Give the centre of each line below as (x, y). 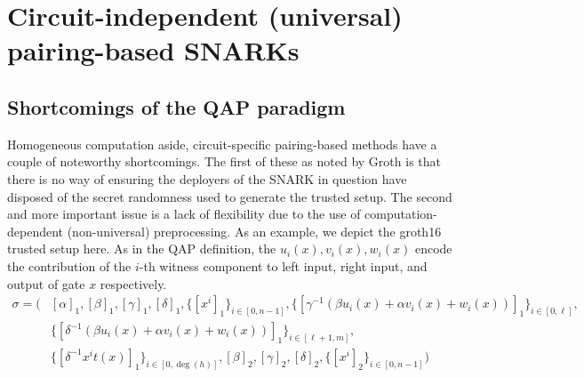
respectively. (133, 283)
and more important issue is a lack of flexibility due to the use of (184, 214)
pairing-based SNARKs (153, 50)
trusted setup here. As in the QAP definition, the (142, 249)
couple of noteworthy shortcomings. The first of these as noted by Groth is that (224, 161)
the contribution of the (69, 265)
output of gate (46, 283)
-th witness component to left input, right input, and (283, 265)
